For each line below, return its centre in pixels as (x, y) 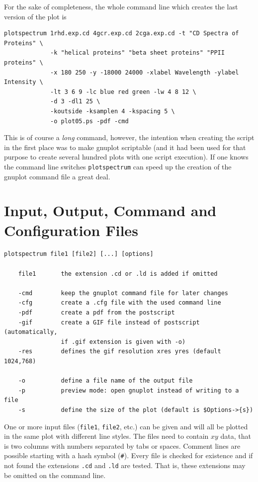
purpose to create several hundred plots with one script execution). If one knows (126, 157)
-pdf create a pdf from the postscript (96, 313)
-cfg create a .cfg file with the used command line (120, 303)
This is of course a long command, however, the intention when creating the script (129, 137)
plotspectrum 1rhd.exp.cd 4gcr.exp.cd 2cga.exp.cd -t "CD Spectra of (122, 34)
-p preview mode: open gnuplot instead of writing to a (129, 390)
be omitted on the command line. (55, 475)
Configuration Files (71, 230)
